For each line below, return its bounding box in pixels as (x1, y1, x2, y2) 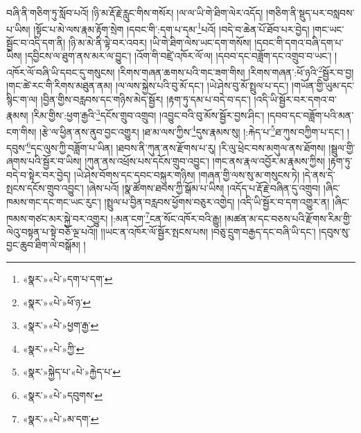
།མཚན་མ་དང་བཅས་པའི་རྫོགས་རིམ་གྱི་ (224, 211, 352, 225)
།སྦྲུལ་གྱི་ (328, 140, 355, 154)
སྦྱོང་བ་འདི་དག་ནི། (6, 35, 66, 49)
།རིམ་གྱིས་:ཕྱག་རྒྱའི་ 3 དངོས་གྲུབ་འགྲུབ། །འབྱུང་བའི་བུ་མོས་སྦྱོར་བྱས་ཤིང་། (31, 106, 265, 123)
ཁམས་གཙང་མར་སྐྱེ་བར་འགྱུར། (6, 211, 108, 225)
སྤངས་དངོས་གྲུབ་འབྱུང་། (6, 181, 84, 195)
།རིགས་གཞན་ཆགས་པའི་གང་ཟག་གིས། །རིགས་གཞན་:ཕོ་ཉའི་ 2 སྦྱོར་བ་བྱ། (118, 63, 354, 79)
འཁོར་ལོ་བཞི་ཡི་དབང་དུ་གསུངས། (6, 64, 115, 79)
